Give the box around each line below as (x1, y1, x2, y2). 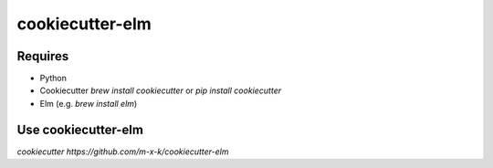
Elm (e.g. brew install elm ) (39, 98, 138, 109)
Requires (16, 48, 69, 64)
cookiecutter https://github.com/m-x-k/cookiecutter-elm (16, 146, 229, 157)
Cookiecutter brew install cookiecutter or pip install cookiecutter (39, 85, 282, 96)
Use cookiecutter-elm (16, 121, 143, 137)
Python (39, 73, 68, 84)
